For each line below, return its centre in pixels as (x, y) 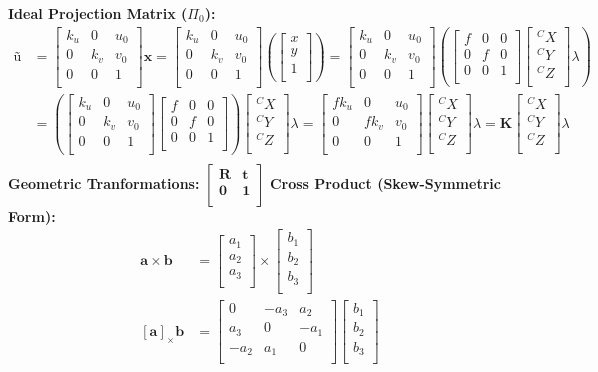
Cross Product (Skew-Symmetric (385, 182)
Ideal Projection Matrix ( (98, 13)
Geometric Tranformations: (104, 182)
